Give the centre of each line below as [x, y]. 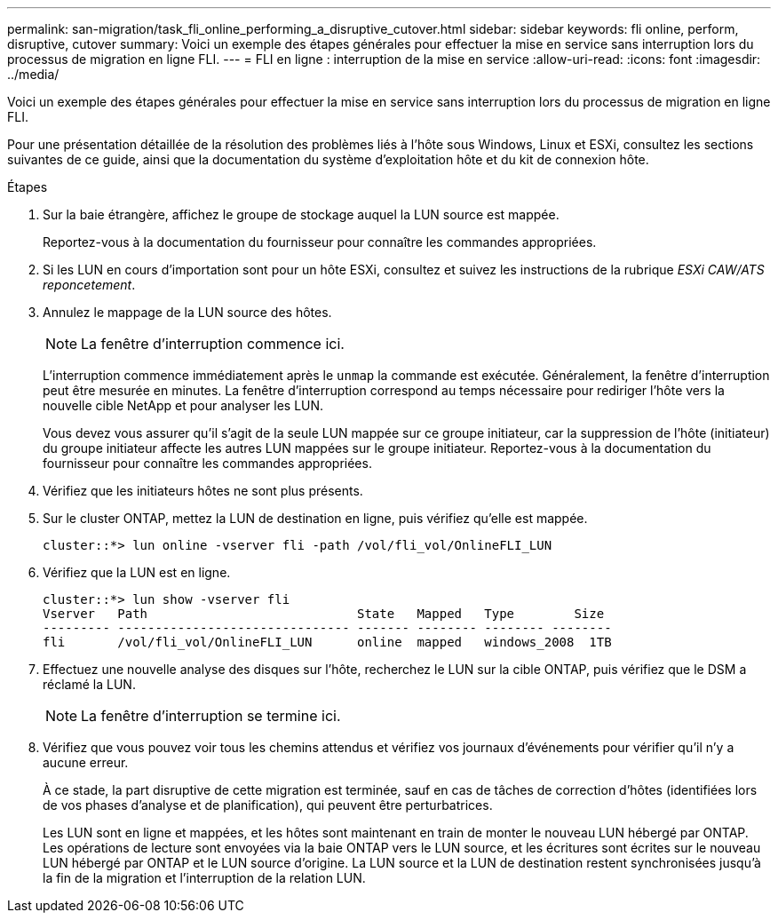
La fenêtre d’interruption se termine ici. [211, 716]
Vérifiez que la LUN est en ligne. [137, 572]
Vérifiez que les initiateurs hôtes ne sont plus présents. [203, 491]
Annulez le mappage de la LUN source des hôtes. [187, 312]
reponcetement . [89, 285]
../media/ [33, 74]
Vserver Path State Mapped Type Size [324, 614]
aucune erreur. [86, 762]
